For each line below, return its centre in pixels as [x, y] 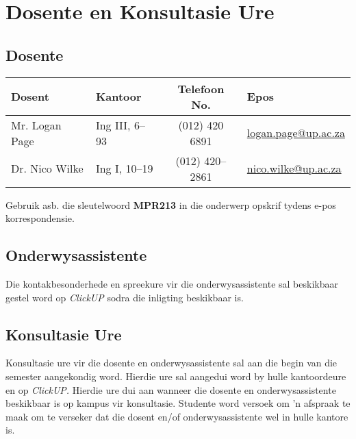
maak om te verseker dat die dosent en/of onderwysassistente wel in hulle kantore [177, 416]
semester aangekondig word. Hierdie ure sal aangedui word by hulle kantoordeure [176, 376]
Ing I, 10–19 [124, 168]
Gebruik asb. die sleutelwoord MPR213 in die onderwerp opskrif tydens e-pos [171, 204]
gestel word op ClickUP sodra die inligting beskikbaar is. [125, 297]
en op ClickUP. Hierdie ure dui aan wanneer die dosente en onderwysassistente [171, 389]
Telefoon [201, 88]
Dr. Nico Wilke [47, 168]
